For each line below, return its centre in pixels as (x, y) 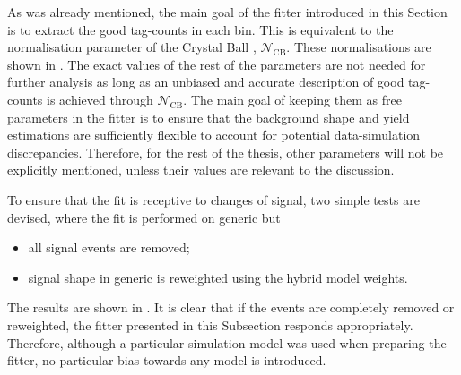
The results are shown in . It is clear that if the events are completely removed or (231, 307)
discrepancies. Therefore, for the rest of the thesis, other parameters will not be (226, 152)
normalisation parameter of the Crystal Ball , (132, 47)
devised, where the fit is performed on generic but (144, 217)
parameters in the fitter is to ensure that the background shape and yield (209, 117)
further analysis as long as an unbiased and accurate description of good (206, 82)
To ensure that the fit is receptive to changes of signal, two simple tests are (213, 199)
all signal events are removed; (109, 247)
